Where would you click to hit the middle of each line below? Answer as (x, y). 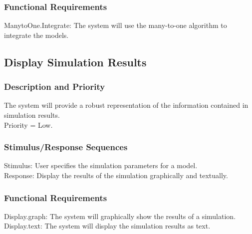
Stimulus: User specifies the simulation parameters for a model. (101, 165)
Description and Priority (55, 87)
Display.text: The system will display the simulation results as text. (107, 226)
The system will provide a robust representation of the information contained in (126, 105)
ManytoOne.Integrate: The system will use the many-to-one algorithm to (116, 25)
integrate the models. (36, 35)
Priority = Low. (28, 124)
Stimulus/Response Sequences (66, 147)
